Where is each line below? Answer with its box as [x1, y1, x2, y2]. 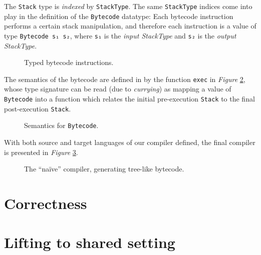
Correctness [4, 192, 87, 213]
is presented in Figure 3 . [4, 146, 78, 157]
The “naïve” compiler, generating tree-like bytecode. [24, 163, 184, 174]
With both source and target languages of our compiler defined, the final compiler [4, 136, 255, 147]
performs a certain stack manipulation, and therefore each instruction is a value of [4, 20, 256, 31]
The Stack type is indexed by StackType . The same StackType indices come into [4, 1, 252, 11]
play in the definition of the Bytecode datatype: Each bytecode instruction [4, 10, 233, 21]
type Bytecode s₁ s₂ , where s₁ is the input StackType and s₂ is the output [4, 30, 236, 40]
